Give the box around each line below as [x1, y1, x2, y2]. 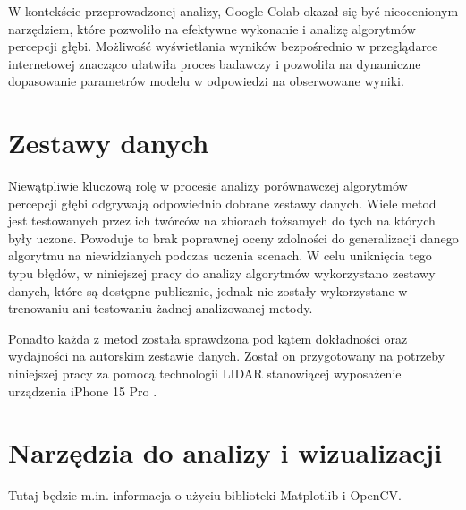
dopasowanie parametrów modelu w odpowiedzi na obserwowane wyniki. [8, 72, 404, 90]
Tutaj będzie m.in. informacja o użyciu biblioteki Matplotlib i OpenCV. [8, 486, 402, 505]
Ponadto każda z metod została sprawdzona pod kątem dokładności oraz [8, 328, 408, 347]
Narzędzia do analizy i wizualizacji [8, 434, 443, 471]
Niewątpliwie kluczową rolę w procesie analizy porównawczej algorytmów [8, 176, 408, 195]
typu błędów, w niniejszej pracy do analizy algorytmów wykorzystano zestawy [8, 264, 436, 283]
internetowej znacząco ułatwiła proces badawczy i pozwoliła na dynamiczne [8, 54, 421, 72]
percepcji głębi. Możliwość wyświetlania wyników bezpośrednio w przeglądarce [8, 37, 438, 55]
